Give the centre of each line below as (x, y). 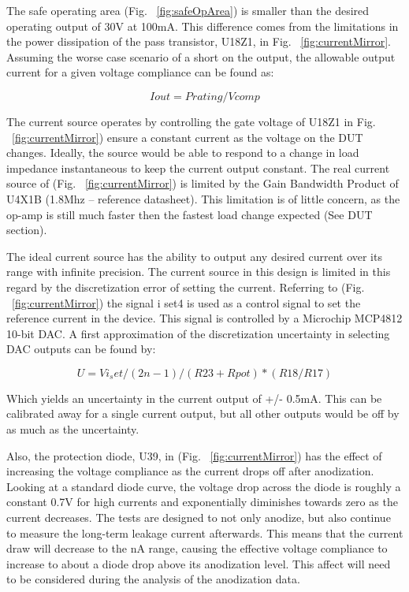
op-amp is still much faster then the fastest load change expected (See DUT (190, 214)
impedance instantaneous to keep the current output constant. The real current (198, 168)
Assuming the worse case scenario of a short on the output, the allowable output (201, 56)
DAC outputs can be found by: (81, 349)
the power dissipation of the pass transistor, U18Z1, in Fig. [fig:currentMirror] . (199, 41)
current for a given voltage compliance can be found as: (140, 72)
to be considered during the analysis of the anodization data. (153, 579)
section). (27, 230)
